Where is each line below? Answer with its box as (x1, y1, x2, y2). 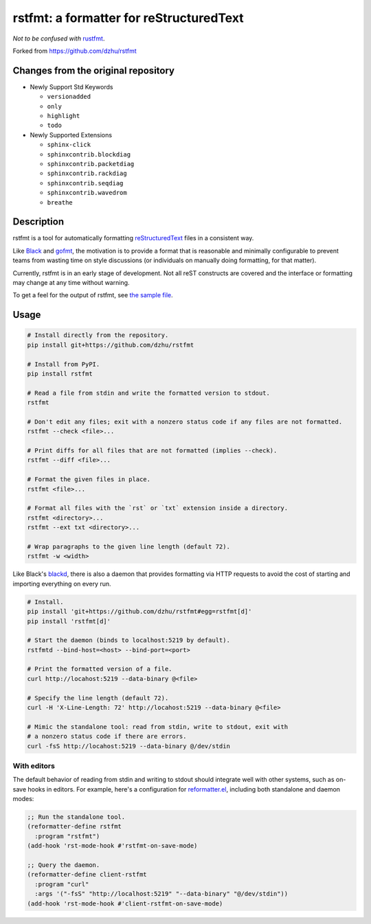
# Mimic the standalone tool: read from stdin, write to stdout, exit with (27, 723, 289, 730)
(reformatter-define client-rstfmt (27, 870, 147, 879)
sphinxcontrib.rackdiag (47, 170, 127, 178)
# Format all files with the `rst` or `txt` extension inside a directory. (27, 505, 289, 512)
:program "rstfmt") (34, 832, 100, 840)
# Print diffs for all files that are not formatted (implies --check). (27, 447, 278, 454)
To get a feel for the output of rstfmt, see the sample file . (12, 291, 173, 299)
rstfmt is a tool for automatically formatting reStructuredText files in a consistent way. (12, 234, 254, 242)
